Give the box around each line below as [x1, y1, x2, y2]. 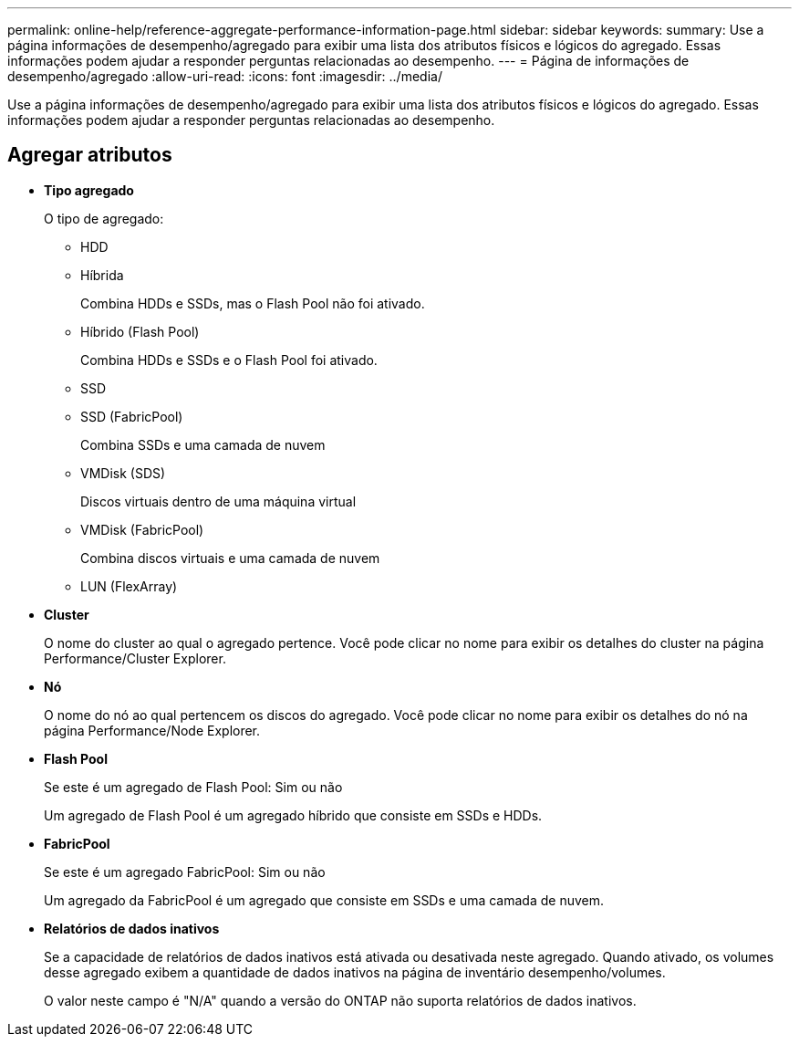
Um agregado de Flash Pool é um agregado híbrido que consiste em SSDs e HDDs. [44, 807, 543, 823]
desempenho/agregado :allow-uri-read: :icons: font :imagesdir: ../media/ [7, 68, 442, 84]
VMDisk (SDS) [80, 465, 166, 481]
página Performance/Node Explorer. [44, 722, 261, 738]
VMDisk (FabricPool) [80, 521, 204, 538]
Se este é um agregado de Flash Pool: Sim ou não [44, 778, 343, 795]
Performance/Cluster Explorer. [44, 650, 226, 666]
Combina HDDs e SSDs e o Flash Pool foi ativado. [80, 351, 378, 368]
